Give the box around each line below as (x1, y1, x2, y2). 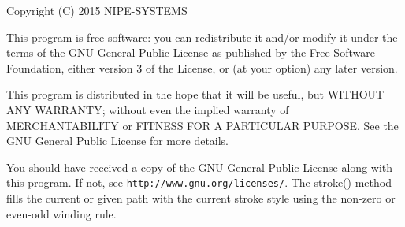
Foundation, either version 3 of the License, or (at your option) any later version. (6, 59, 398, 76)
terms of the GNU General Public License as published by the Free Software (6, 44, 375, 61)
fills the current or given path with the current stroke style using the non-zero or (6, 190, 396, 206)
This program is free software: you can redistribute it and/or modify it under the (6, 28, 398, 45)
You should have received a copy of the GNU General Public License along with (6, 158, 393, 175)
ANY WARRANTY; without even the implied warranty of (6, 101, 289, 117)
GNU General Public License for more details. (6, 132, 229, 149)
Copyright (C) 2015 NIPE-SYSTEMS (6, 2, 188, 18)
